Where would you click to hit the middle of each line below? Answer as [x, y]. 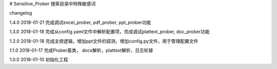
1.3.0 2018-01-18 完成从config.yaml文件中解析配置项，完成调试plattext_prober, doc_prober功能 [110, 32]
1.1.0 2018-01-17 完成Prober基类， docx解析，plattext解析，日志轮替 [81, 50]
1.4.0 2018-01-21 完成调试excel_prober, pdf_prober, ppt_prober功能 [80, 22]
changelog [21, 13]
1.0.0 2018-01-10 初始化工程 [39, 60]
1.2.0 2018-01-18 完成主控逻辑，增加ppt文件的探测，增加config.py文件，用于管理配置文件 [104, 41]
